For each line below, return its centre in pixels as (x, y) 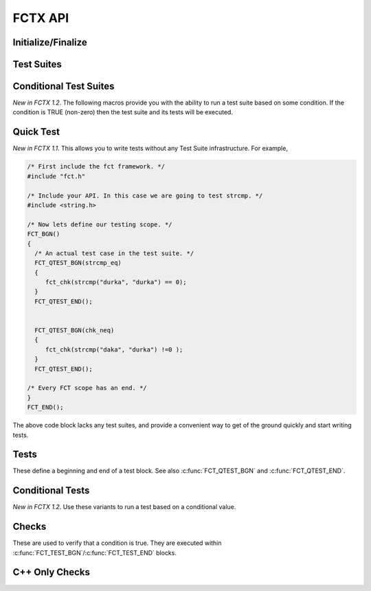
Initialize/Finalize (50, 42)
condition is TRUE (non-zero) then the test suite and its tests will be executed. (123, 112)
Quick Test (36, 132)
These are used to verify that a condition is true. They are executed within (117, 543)
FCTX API (41, 18)
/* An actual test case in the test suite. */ (114, 253)
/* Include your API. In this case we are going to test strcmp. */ (145, 195)
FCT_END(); (45, 407)
